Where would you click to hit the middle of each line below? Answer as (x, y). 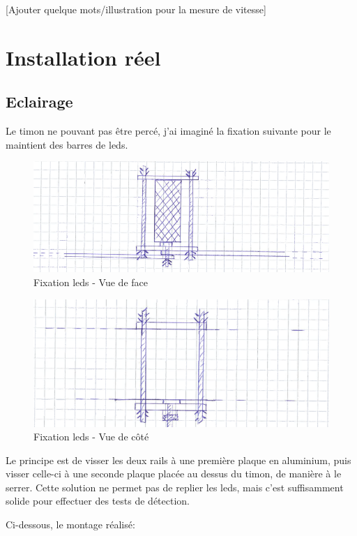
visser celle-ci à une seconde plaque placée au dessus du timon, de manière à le (174, 474)
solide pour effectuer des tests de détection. (98, 501)
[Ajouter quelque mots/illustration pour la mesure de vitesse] (136, 9)
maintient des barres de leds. (67, 144)
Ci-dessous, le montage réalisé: (70, 524)
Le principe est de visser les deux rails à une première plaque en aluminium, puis (178, 460)
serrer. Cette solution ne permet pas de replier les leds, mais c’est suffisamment (175, 487)
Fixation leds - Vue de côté (91, 437)
